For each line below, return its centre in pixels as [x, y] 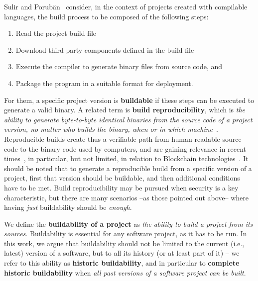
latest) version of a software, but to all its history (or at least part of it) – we [122, 253]
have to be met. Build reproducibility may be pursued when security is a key [121, 187]
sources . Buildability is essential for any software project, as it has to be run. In [126, 234]
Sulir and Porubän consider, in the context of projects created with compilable [126, 6]
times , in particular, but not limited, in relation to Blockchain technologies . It [126, 158]
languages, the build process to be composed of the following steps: [106, 16]
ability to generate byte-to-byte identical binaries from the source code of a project [128, 119]
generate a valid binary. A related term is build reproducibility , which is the [125, 110]
